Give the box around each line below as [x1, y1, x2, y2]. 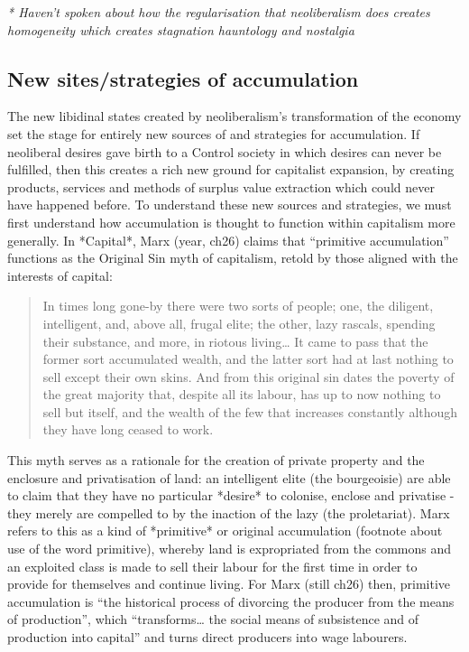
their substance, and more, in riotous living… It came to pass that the [42, 331, 428, 350]
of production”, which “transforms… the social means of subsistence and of [7, 610, 419, 629]
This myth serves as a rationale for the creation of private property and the [7, 451, 425, 470]
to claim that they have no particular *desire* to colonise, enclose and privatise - [7, 486, 455, 505]
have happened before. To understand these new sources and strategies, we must [7, 195, 452, 214]
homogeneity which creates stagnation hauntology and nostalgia [7, 20, 354, 39]
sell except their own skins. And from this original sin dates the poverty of [42, 367, 455, 386]
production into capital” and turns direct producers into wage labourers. [7, 628, 408, 647]
